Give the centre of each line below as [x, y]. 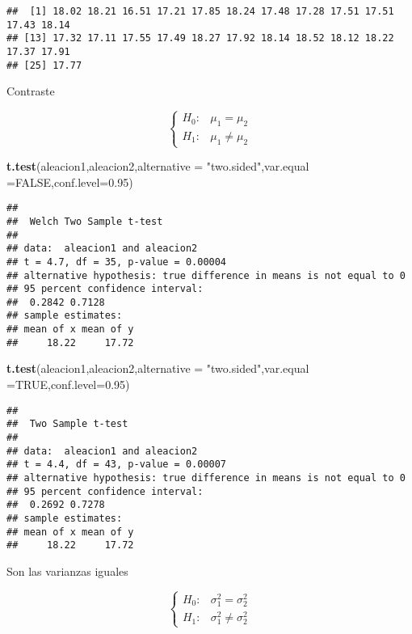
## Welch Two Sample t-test [85, 221]
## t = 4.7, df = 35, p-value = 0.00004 [117, 262]
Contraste [31, 91]
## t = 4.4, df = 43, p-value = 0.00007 [117, 465]
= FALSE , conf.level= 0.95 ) [70, 182]
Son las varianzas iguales [67, 571]
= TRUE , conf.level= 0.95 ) [68, 385]
